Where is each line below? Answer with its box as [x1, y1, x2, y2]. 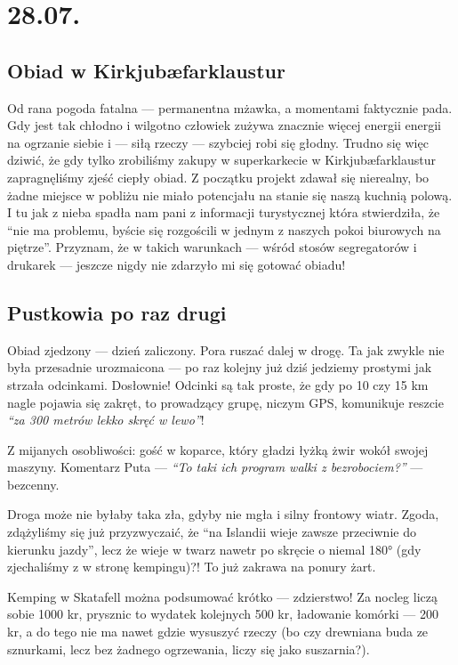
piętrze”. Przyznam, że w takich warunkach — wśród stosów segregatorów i [7, 238, 417, 256]
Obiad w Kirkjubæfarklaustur [7, 56, 285, 84]
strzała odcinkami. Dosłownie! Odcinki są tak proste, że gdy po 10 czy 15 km [7, 375, 429, 393]
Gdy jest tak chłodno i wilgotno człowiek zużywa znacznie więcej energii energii [7, 116, 441, 134]
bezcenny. [7, 474, 60, 493]
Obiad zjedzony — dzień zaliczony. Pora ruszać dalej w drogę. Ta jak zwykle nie [7, 340, 445, 359]
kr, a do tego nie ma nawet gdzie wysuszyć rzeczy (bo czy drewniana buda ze [7, 622, 429, 641]
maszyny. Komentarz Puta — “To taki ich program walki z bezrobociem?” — [7, 458, 423, 476]
